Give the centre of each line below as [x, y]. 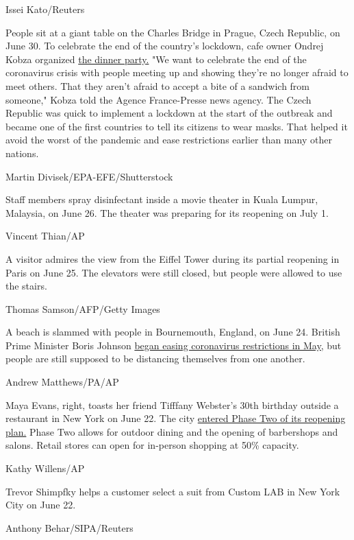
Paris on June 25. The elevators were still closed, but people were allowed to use [174, 272]
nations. [22, 153]
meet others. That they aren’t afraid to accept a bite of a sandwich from [158, 85]
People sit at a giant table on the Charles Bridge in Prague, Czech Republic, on [173, 32]
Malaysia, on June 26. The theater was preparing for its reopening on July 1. [167, 212]
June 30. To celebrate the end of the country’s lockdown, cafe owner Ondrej [165, 46]
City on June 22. [41, 505]
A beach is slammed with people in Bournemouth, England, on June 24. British [173, 332]
